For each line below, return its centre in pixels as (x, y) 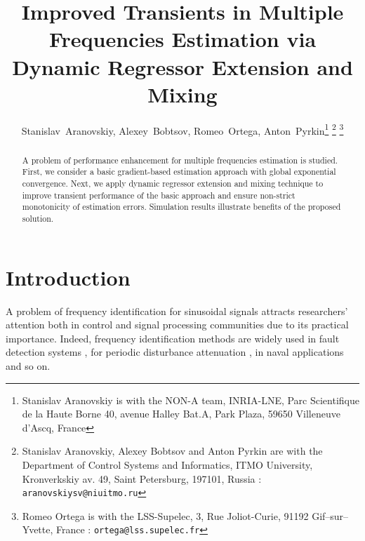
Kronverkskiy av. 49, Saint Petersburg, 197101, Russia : (142, 478)
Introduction (68, 277)
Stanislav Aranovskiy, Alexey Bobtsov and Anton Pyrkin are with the (172, 451)
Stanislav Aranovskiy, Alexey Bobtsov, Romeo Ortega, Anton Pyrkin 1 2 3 (182, 129)
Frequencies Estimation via (182, 39)
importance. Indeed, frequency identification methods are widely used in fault (173, 338)
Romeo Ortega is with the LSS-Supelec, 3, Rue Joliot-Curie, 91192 (165, 515)
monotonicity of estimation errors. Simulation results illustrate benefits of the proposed (181, 207)
